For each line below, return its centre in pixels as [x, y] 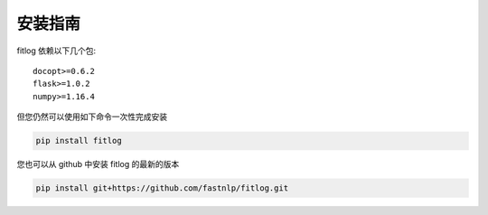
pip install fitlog [79, 141]
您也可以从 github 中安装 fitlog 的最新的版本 [98, 164]
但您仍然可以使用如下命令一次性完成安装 [92, 117]
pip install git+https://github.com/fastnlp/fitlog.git [162, 188]
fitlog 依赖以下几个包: [56, 51]
